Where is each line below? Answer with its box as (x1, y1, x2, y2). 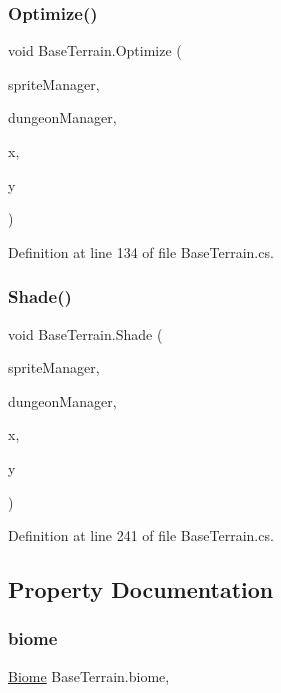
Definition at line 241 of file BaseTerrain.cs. (8, 525, 274, 546)
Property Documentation (8, 574, 274, 605)
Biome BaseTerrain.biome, (8, 665, 170, 686)
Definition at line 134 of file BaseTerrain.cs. (8, 241, 274, 262)
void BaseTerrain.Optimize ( (8, 40, 182, 61)
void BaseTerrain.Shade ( (8, 323, 163, 344)
